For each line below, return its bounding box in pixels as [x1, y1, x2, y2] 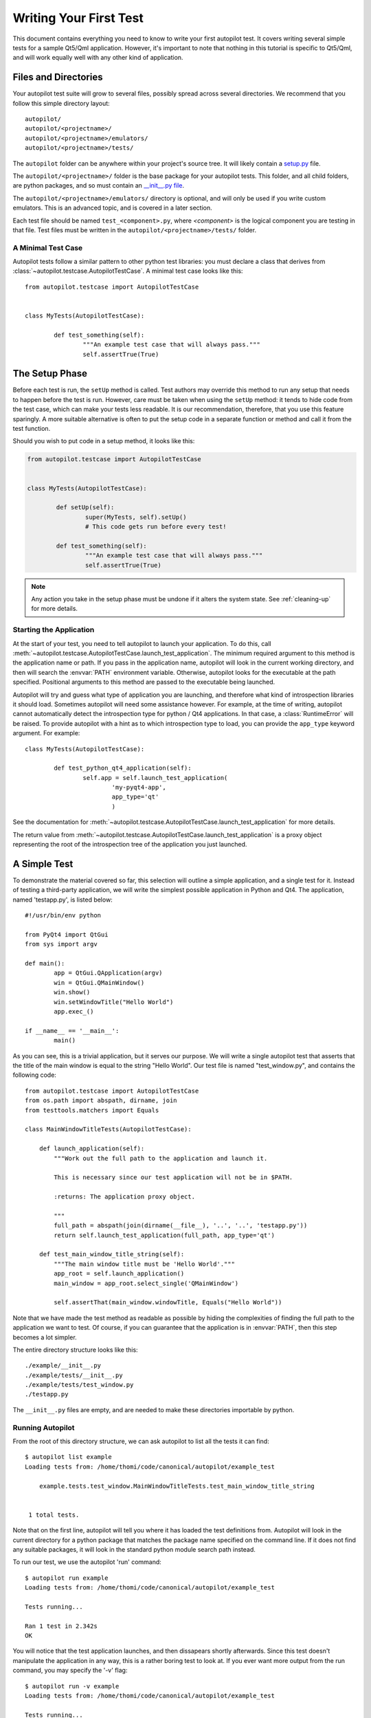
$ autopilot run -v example [25, 1682, 120, 1690]
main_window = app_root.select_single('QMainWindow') [54, 1279, 239, 1287]
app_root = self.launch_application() [54, 1270, 185, 1278]
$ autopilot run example [25, 1574, 109, 1582]
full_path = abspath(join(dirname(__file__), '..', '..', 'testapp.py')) [54, 1222, 308, 1229]
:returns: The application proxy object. [54, 1193, 196, 1201]
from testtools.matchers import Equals [25, 1106, 159, 1114]
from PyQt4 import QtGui [25, 930, 109, 938]
